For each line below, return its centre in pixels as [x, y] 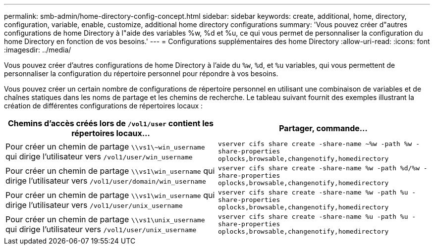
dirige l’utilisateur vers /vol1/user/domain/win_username [106, 180]
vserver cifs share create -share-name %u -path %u [313, 217]
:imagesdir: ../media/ [38, 50]
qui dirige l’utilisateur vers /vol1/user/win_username [99, 156]
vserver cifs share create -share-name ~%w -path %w [315, 144]
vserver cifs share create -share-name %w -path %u [313, 192]
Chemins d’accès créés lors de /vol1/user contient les [111, 123]
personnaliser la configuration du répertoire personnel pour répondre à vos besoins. [141, 74]
